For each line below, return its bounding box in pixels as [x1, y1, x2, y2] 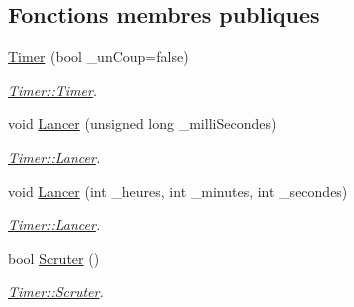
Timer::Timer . [8, 79, 98, 100]
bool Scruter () [8, 247, 100, 268]
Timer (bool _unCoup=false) [8, 46, 189, 67]
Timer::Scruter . [8, 281, 104, 302]
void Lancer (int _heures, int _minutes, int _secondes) [8, 180, 348, 201]
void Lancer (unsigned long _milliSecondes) [8, 113, 277, 134]
